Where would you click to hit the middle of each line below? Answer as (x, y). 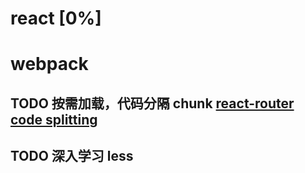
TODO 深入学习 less (72, 156)
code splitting (54, 119)
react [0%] (56, 18)
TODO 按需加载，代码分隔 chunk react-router (152, 103)
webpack (49, 64)
